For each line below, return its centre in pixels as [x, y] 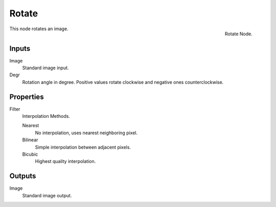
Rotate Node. [239, 34]
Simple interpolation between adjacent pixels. [83, 147]
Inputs [20, 48]
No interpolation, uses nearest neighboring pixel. [86, 133]
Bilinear [30, 140]
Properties [27, 97]
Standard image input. [45, 68]
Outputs [23, 176]
